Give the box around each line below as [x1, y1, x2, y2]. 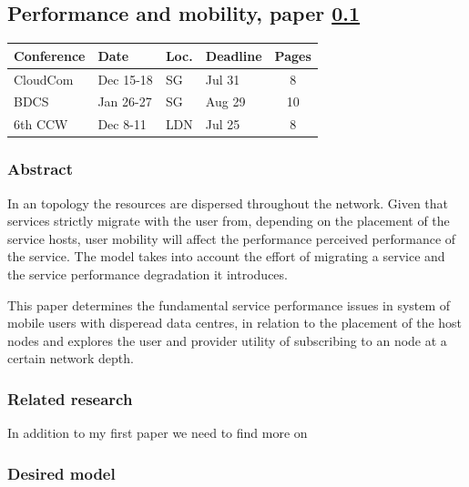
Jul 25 [205, 115, 240, 134]
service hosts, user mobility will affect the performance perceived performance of [7, 228, 456, 248]
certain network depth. [7, 349, 134, 368]
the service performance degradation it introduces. [7, 264, 288, 283]
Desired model [7, 462, 116, 484]
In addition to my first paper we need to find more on [7, 423, 308, 442]
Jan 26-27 [97, 92, 152, 111]
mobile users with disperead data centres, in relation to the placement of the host [7, 313, 463, 332]
